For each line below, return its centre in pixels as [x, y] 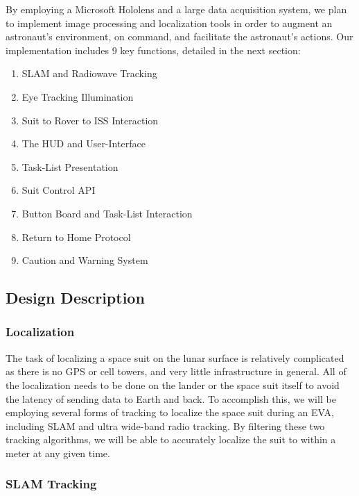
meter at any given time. [58, 453]
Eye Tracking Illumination [78, 96]
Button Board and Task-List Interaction [107, 213]
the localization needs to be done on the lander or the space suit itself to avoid [173, 385]
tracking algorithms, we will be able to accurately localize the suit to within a [171, 439]
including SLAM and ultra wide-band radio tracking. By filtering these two [165, 425]
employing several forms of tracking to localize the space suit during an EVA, [170, 412]
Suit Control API [59, 190]
